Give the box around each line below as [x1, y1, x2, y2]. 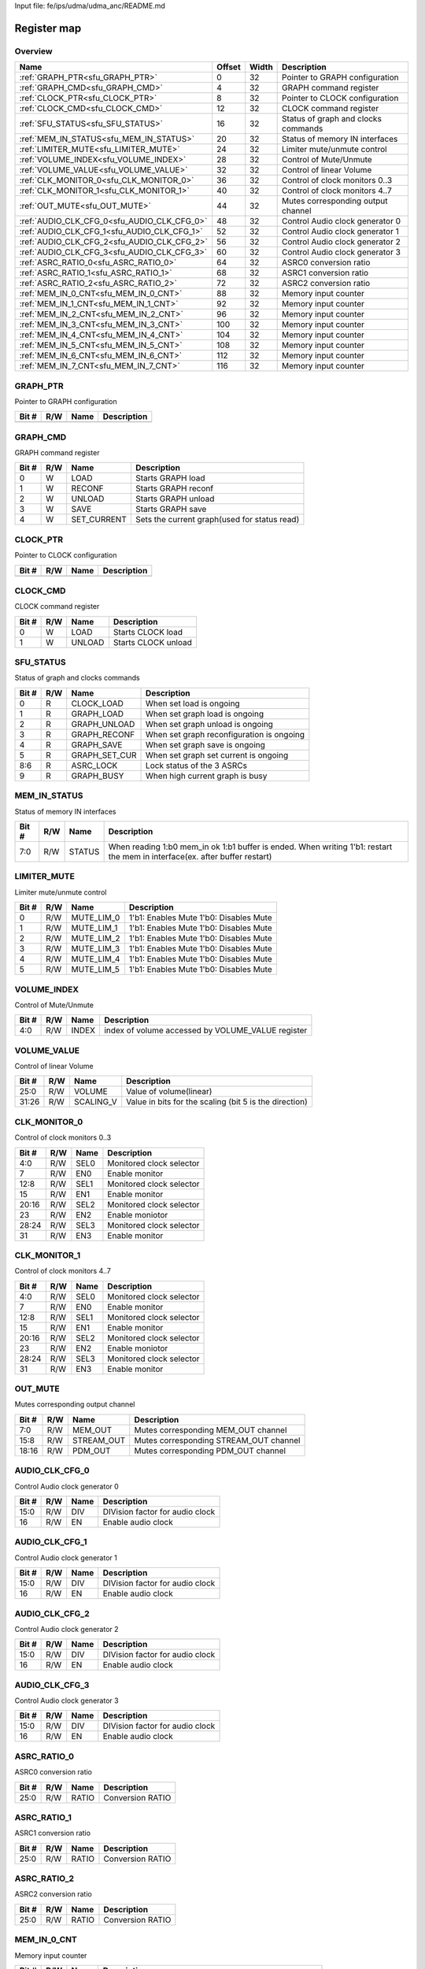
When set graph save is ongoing [146, 739, 265, 750]
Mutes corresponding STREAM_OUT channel [134, 1434, 301, 1445]
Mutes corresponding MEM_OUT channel [134, 1424, 287, 1435]
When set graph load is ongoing [146, 708, 264, 719]
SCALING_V [73, 1096, 117, 1107]
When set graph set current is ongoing [146, 749, 289, 760]
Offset [216, 61, 242, 72]
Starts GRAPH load [135, 473, 205, 484]
